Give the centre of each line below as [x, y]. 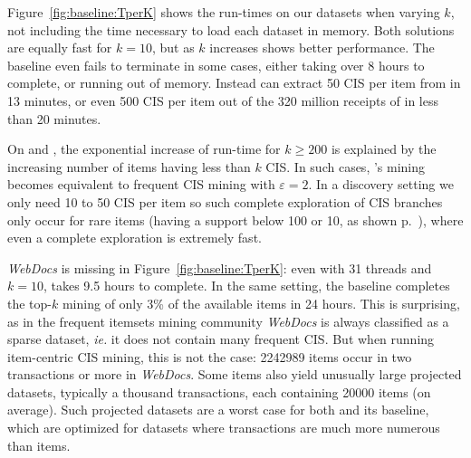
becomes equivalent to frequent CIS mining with [141, 184]
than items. [39, 445]
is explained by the [384, 149]
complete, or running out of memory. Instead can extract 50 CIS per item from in [234, 83]
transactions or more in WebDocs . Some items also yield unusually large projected [235, 374]
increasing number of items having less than [129, 166]
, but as [173, 48]
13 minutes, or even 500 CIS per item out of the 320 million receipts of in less [223, 100]
